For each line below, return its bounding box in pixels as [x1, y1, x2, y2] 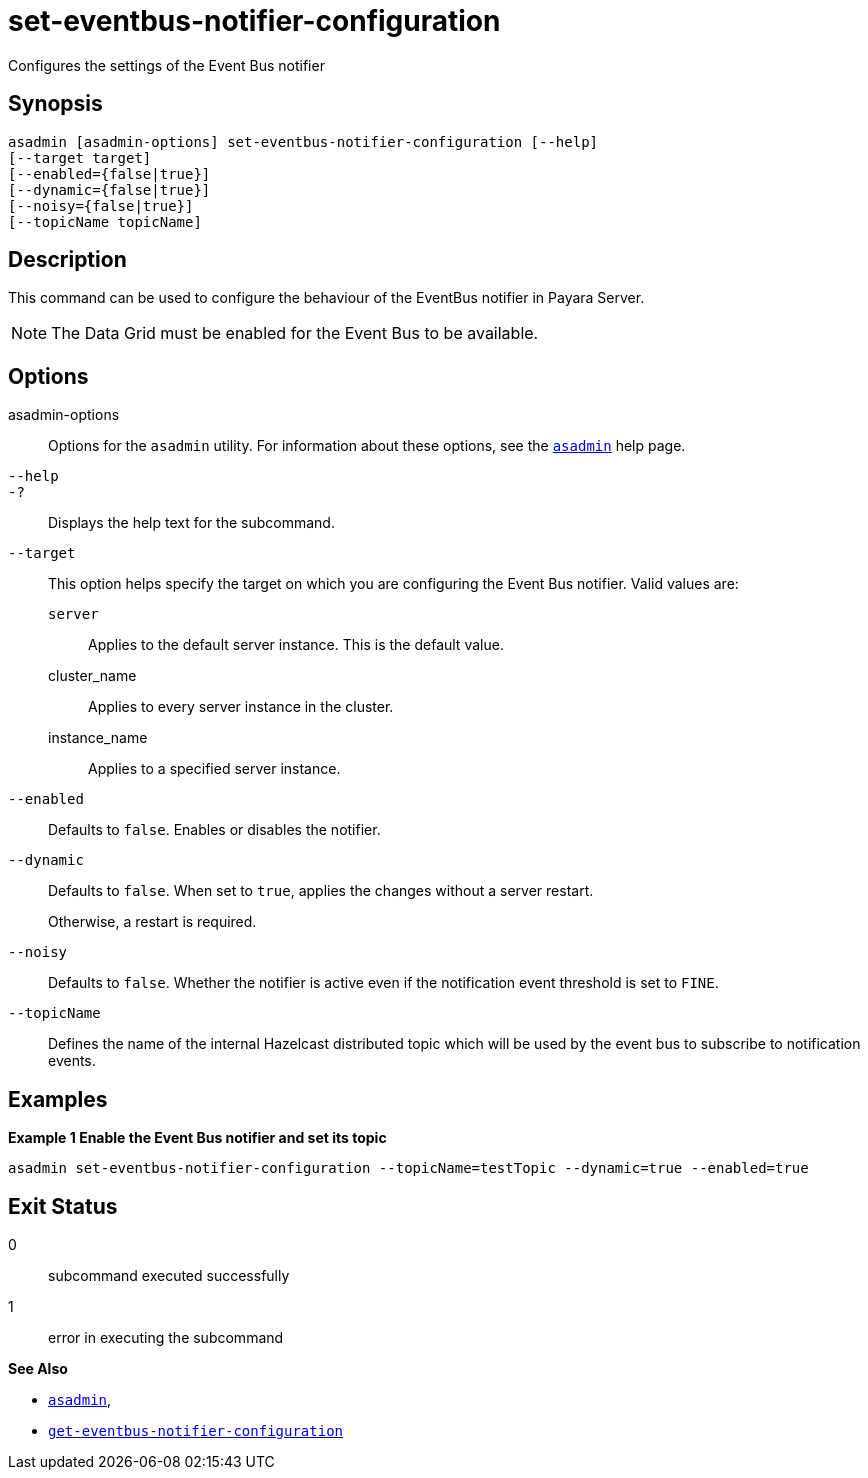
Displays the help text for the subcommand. [48, 514, 335, 532]
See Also [8, 1359, 68, 1377]
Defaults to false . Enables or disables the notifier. [48, 821, 381, 839]
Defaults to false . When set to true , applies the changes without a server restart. [48, 882, 594, 900]
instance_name [48, 729, 148, 747]
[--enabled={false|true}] [8, 165, 211, 182]
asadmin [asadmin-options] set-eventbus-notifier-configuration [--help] [8, 133, 599, 150]
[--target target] [8, 149, 152, 166]
